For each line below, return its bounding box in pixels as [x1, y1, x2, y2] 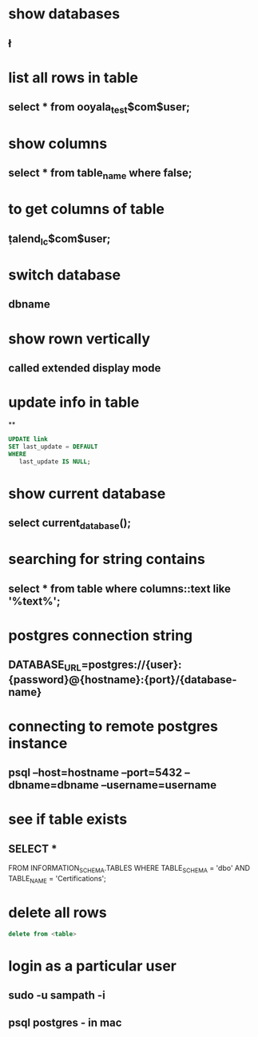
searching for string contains [8, 550, 205, 568]
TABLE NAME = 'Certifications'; [8, 873, 106, 885]
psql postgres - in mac [8, 1015, 122, 1029]
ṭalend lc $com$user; [8, 232, 111, 248]
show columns [8, 134, 108, 153]
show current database [8, 484, 166, 503]
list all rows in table [8, 69, 138, 86]
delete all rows [8, 904, 107, 921]
